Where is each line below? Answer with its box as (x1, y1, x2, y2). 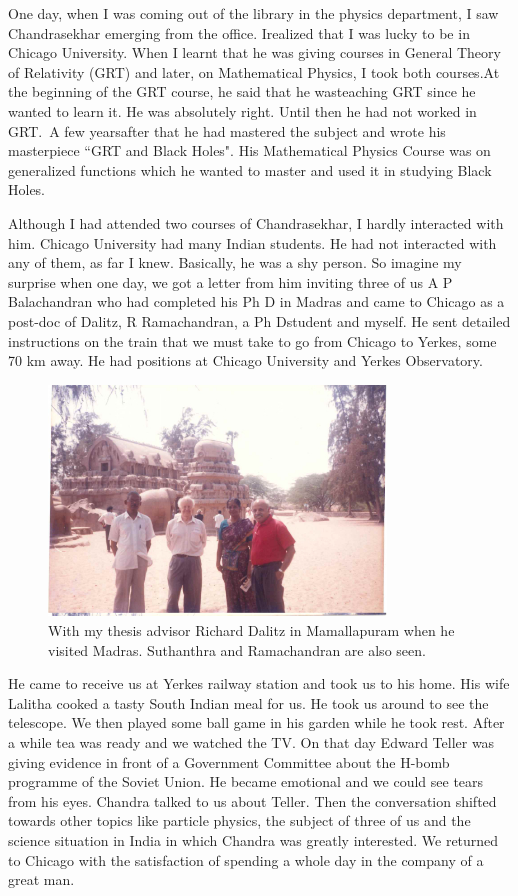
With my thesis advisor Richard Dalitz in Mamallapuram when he (48, 620, 455, 640)
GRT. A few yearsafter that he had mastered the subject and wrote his (8, 120, 446, 141)
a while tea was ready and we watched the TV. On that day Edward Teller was (8, 731, 495, 752)
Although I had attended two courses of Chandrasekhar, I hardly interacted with (8, 212, 504, 233)
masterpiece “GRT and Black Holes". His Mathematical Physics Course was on (8, 140, 491, 161)
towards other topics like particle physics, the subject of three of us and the (8, 810, 471, 831)
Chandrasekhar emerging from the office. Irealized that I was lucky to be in (8, 22, 470, 43)
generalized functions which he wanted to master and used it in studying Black (8, 159, 492, 180)
